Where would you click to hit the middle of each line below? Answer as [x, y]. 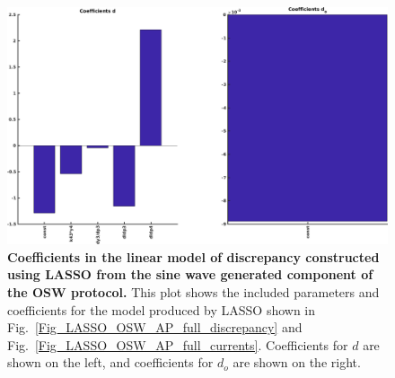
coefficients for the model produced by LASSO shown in [162, 309]
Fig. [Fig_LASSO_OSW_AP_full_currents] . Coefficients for [178, 344]
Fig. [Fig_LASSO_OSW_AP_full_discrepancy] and [155, 327]
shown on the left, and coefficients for [110, 362]
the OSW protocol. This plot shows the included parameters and [193, 291]
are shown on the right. [297, 362]
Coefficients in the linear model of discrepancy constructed [193, 256]
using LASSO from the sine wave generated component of [190, 274]
